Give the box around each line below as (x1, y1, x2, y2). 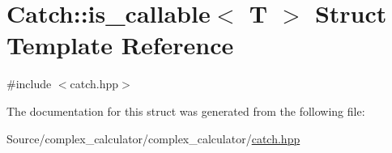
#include (6, 75, 52, 92)
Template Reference (6, 28, 234, 62)
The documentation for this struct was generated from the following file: (6, 102, 365, 119)
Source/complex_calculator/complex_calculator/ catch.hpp (6, 130, 300, 147)
